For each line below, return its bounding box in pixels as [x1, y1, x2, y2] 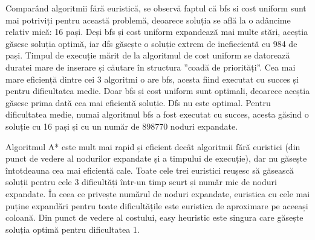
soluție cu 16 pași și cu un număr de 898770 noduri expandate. [5, 119, 238, 132]
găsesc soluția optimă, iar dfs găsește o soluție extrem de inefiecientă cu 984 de [5, 37, 297, 49]
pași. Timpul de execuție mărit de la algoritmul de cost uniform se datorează [5, 49, 290, 62]
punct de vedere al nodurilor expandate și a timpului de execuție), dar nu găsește [5, 152, 307, 165]
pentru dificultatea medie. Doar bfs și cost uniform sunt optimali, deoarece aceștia [5, 84, 310, 97]
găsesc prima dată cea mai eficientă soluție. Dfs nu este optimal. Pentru [5, 96, 271, 109]
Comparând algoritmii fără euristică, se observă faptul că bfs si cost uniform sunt [5, 2, 307, 14]
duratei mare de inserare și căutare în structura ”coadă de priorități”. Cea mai [5, 60, 296, 73]
